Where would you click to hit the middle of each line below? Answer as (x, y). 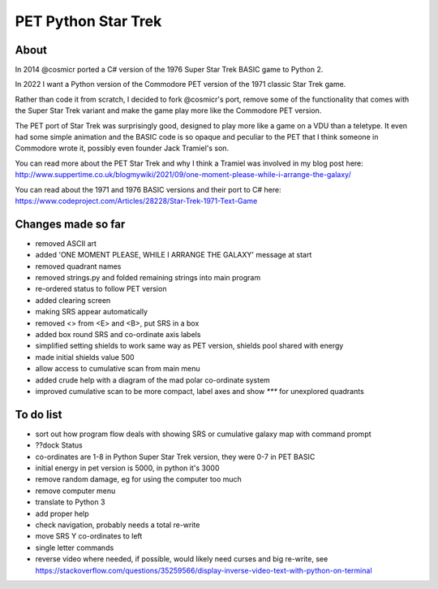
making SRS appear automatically (92, 312)
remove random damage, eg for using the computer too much (139, 479)
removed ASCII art (66, 243)
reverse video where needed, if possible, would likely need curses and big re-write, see (182, 559)
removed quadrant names (78, 266)
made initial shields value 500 (85, 357)
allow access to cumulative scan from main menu (118, 369)
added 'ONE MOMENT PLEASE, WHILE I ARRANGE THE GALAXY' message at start (174, 255)
